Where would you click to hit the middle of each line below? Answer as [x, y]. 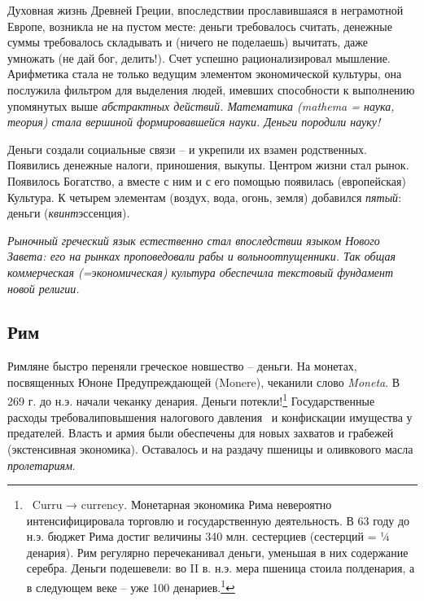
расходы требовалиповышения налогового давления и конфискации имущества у [210, 417]
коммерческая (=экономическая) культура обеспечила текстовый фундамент [201, 272]
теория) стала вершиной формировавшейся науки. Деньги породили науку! [194, 122]
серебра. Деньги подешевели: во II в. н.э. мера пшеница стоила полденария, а [221, 568]
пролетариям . [42, 465]
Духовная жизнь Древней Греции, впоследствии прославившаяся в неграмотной [205, 10]
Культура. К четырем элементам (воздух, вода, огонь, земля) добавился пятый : [205, 197]
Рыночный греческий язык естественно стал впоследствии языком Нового [194, 240]
